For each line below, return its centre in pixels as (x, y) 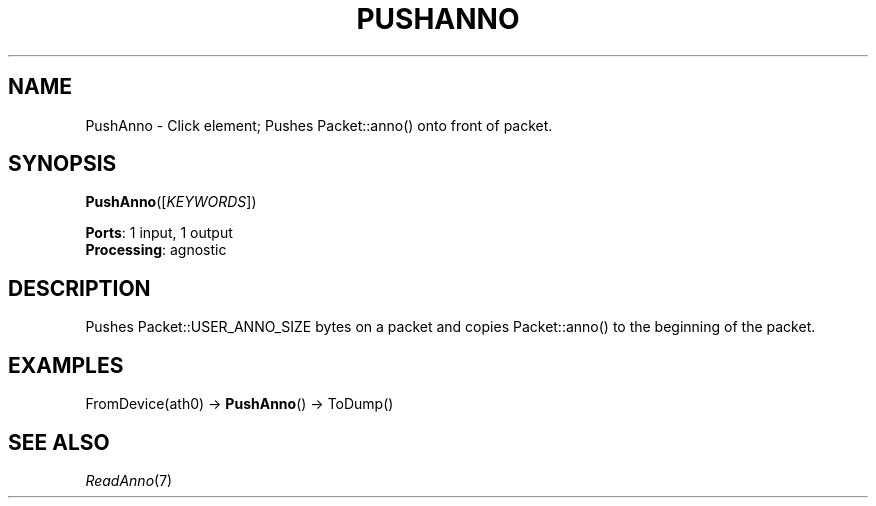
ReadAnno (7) (129, 480)
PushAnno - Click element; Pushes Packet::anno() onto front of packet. (319, 125)
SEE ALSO (59, 442)
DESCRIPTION (79, 288)
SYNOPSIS (62, 164)
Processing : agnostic (156, 250)
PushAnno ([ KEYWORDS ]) (171, 202)
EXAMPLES (66, 365)
